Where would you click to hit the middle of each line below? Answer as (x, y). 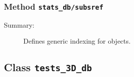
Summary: (19, 24)
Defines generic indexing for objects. (77, 41)
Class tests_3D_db (48, 67)
